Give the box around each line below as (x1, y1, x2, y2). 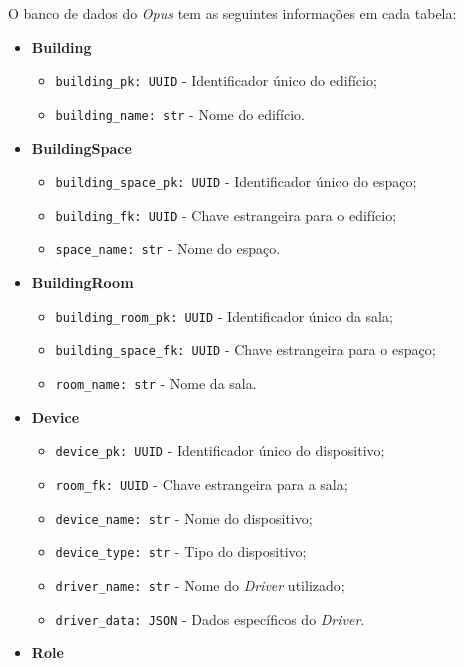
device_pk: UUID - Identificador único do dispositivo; (55, 440, 385, 461)
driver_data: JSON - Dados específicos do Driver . (55, 608, 365, 629)
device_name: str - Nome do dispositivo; (55, 507, 313, 528)
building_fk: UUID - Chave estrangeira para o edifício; (55, 204, 397, 225)
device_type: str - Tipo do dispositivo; (55, 541, 307, 562)
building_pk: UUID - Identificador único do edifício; (55, 70, 377, 91)
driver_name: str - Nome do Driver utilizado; (55, 574, 345, 595)
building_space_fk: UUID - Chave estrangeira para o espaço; (55, 339, 436, 360)
